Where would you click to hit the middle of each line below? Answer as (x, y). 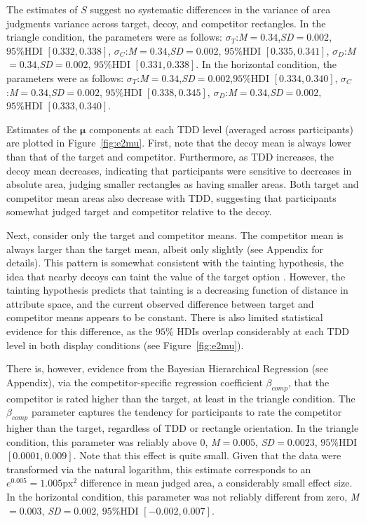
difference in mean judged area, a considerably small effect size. (216, 483)
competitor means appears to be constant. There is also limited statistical (165, 317)
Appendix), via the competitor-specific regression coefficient (135, 382)
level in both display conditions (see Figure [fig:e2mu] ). (125, 345)
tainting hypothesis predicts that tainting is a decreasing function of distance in (177, 290)
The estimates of (42, 9)
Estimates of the (42, 129)
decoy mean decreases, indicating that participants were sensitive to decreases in (179, 170)
